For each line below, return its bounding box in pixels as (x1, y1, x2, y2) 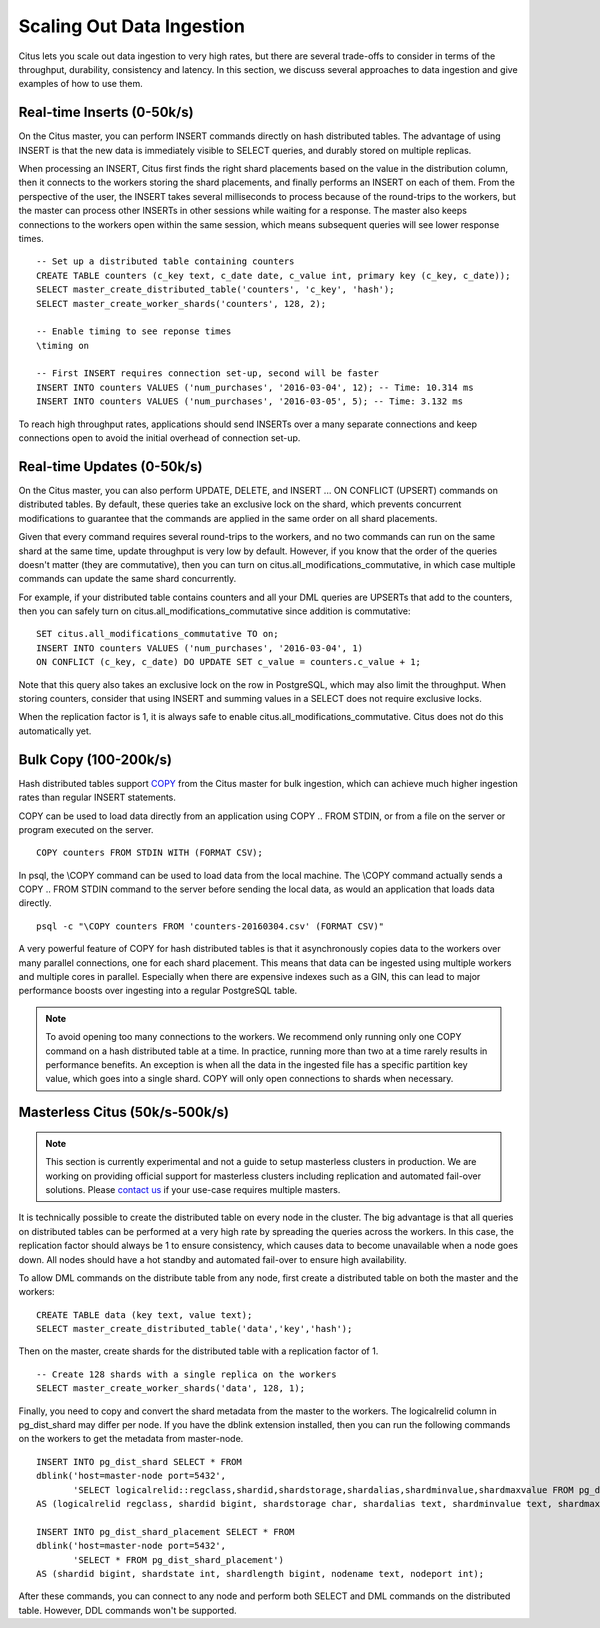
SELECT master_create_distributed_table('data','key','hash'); (36, 1323, 353, 1335)
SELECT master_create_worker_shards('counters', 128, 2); (36, 298, 327, 309)
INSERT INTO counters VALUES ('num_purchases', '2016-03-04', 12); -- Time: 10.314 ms (36, 381, 474, 393)
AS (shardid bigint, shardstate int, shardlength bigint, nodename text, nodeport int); (36, 1568, 485, 1579)
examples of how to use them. (18, 78, 144, 90)
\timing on (36, 340, 90, 351)
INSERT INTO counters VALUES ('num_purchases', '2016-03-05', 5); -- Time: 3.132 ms (36, 396, 464, 407)
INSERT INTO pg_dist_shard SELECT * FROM (36, 1456, 242, 1467)
